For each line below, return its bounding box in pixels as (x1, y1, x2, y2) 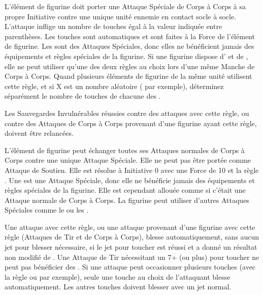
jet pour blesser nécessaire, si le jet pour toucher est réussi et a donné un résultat (5, 242, 257, 252)
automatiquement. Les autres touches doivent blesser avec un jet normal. (5, 281, 232, 292)
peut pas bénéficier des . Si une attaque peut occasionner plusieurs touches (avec (5, 261, 256, 272)
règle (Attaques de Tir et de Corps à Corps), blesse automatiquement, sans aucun (5, 231, 259, 242)
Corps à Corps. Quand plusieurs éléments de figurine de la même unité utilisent (5, 71, 252, 81)
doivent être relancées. (5, 128, 74, 138)
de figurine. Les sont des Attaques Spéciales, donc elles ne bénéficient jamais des (5, 41, 254, 51)
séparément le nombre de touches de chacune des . (5, 91, 161, 101)
